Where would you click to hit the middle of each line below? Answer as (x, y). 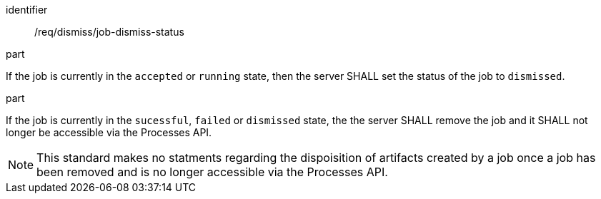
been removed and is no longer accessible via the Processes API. (212, 172)
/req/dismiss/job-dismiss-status (109, 32)
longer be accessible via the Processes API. (109, 132)
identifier (27, 10)
